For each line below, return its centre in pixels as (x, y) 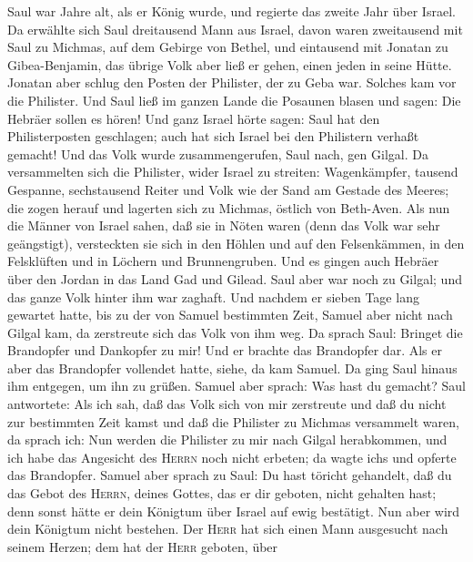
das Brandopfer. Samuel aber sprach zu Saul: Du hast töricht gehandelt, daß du (230, 475)
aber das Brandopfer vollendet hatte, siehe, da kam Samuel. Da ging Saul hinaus (232, 368)
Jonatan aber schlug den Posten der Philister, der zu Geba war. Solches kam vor (232, 82)
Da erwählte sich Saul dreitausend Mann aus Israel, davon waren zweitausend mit (235, 29)
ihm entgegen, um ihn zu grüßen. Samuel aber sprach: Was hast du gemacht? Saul (236, 386)
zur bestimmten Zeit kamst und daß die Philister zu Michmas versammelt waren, (233, 421)
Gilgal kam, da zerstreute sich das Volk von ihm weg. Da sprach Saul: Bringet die (235, 332)
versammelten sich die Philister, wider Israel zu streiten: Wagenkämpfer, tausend (233, 172)
